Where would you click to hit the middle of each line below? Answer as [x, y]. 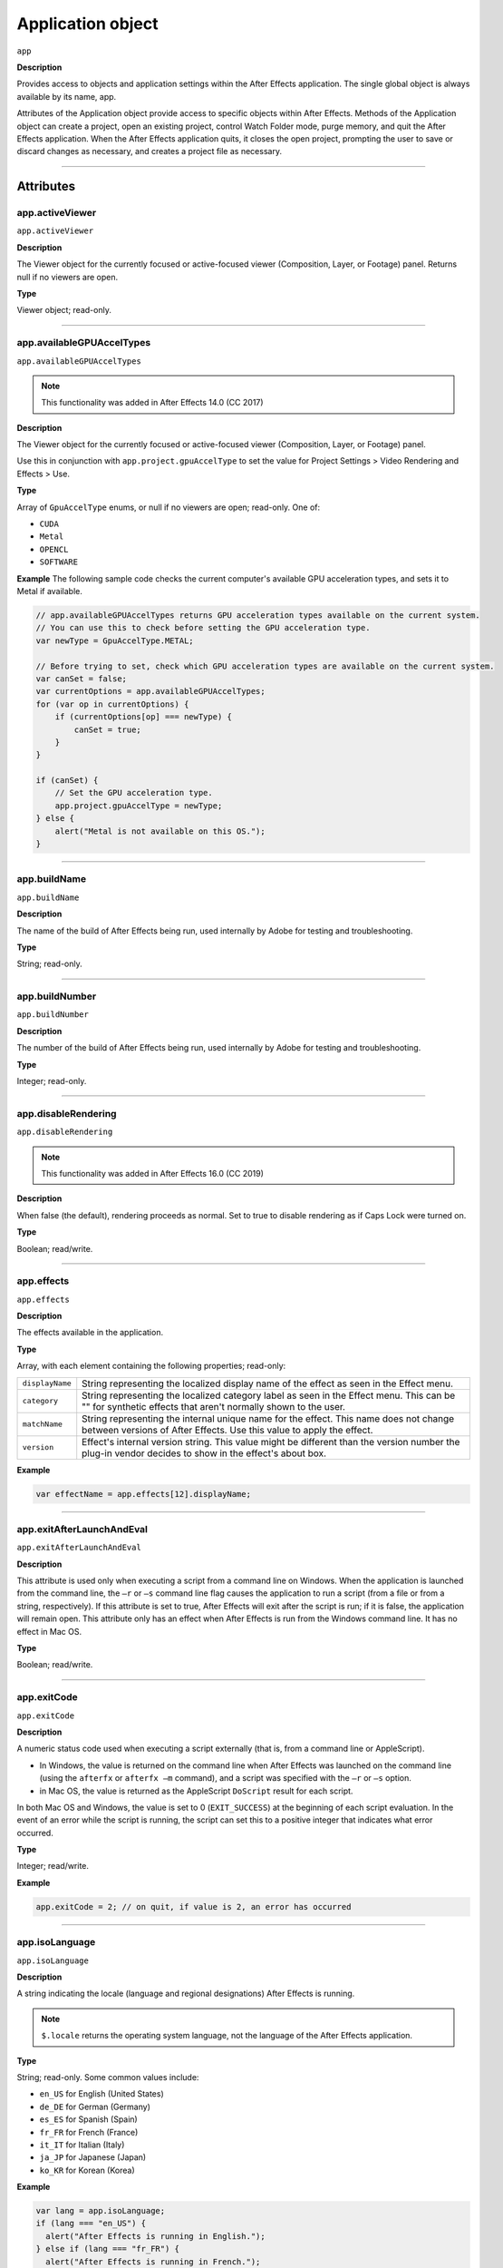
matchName [43, 1424]
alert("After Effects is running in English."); [156, 2236]
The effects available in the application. [90, 1333]
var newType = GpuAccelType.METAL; [115, 640]
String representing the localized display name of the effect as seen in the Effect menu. [267, 1383]
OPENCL [54, 549]
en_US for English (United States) [102, 2094]
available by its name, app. [67, 96]
